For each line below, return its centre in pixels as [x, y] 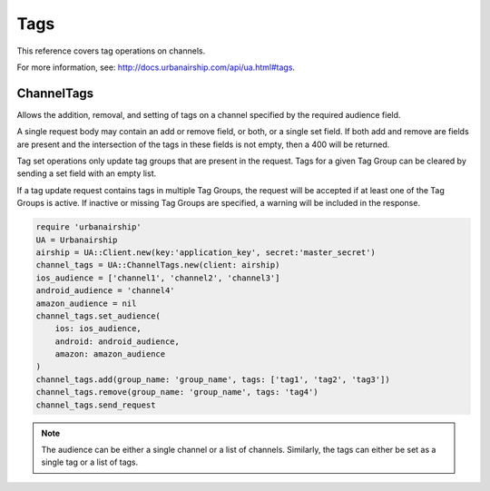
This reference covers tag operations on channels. [111, 51]
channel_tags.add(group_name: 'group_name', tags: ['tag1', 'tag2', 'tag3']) [213, 379]
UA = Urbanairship [77, 240]
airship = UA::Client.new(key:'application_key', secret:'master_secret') [206, 252]
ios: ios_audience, [98, 329]
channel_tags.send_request [96, 405]
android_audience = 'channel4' [106, 291]
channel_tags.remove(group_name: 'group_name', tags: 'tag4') [177, 392]
